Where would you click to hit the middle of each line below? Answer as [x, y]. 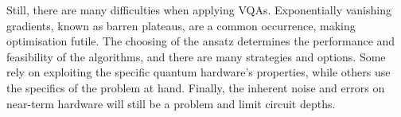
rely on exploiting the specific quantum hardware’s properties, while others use [199, 72]
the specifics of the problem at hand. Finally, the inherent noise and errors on [196, 87]
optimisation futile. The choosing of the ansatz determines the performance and [201, 41]
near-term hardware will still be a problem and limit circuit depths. [171, 103]
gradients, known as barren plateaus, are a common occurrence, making [181, 25]
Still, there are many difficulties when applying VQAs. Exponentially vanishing [199, 10]
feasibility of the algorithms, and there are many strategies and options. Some [196, 56]
